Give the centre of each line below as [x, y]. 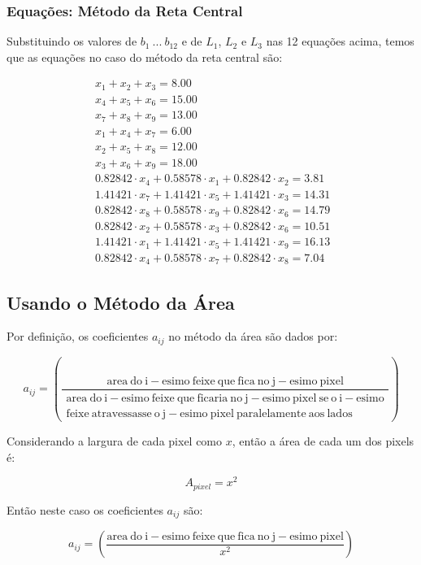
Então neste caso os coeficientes [85, 509]
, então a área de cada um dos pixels [323, 440]
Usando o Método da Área [121, 302]
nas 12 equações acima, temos [340, 41]
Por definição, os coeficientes [78, 336]
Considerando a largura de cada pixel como [115, 440]
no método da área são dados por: [253, 336]
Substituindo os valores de [72, 41]
